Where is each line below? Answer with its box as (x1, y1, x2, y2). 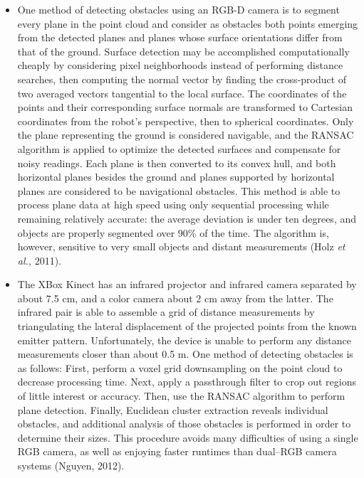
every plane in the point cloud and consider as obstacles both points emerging (17, 16, 358, 31)
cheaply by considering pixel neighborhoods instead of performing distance (17, 58, 343, 73)
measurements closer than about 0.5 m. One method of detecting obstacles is (17, 346, 353, 361)
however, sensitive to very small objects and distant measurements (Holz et (17, 239, 345, 254)
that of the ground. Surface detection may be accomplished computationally (17, 43, 350, 58)
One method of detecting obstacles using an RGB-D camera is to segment (17, 2, 340, 16)
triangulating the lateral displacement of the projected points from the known (17, 319, 357, 334)
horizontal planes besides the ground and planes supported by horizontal (17, 169, 335, 184)
